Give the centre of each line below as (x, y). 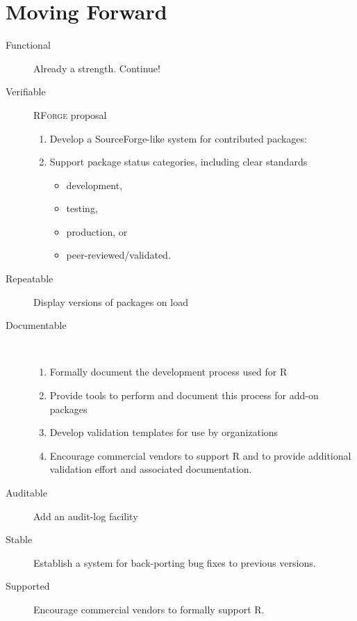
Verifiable (26, 91)
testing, (82, 208)
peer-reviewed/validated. (118, 255)
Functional (28, 45)
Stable (19, 539)
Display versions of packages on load (111, 301)
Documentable (36, 325)
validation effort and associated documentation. (151, 469)
